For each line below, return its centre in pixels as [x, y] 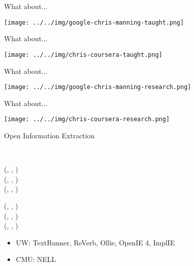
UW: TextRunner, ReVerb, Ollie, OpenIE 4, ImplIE [95, 242]
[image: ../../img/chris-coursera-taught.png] [83, 55]
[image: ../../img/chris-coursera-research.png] [87, 119]
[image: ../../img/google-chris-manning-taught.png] [94, 22]
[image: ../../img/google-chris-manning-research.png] [98, 87]
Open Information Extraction [49, 135]
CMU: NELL [36, 259]
